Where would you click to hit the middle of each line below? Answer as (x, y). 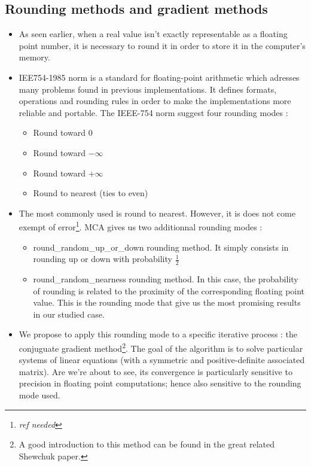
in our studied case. (69, 314)
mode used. (39, 395)
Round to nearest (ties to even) (91, 193)
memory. (34, 57)
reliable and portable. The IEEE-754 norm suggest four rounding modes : (153, 112)
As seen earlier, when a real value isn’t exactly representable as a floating (153, 34)
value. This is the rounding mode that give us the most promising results (167, 302)
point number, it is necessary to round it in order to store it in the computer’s (162, 45)
